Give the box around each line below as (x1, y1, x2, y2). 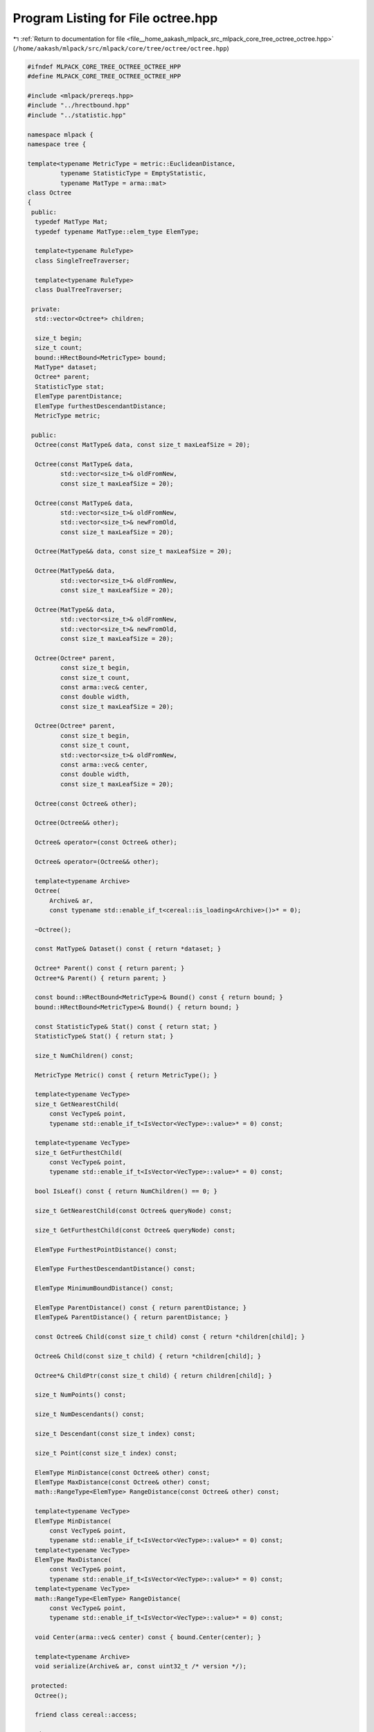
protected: (31, 1682, 69, 1690)
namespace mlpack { (27, 130, 93, 139)
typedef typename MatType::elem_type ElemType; (35, 227, 199, 236)
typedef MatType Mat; (35, 218, 109, 226)
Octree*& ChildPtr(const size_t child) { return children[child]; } (35, 1372, 273, 1379)
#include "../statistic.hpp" (27, 111, 127, 119)
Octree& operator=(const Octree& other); (35, 838, 178, 847)
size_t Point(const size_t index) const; (35, 1449, 178, 1457)
